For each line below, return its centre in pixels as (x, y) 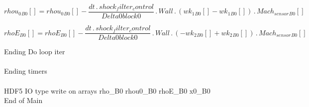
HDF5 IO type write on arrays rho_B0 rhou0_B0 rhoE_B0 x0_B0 (107, 90)
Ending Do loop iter (35, 52)
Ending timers (26, 71)
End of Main (23, 100)
